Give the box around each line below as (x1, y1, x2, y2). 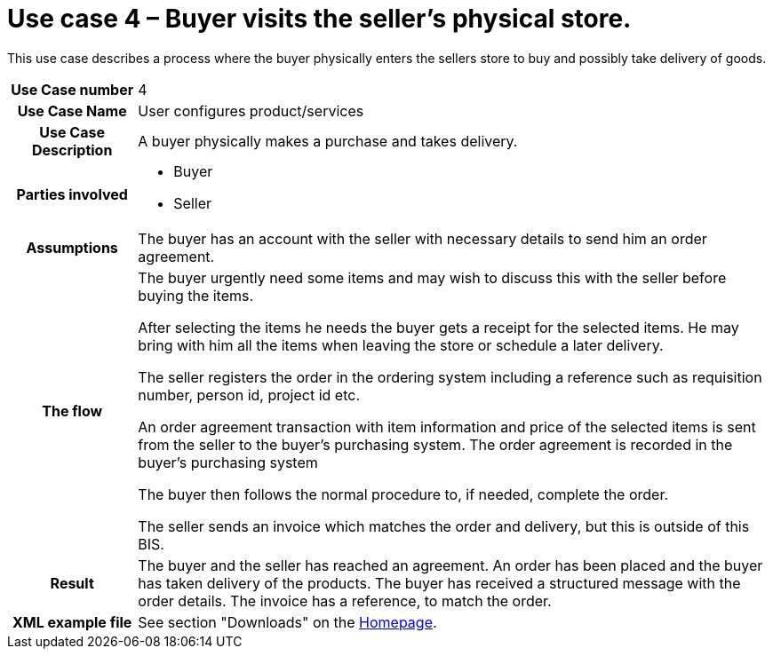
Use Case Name (17, 101, 127, 120)
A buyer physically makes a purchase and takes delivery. (138, 131, 518, 150)
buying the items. (138, 286, 254, 304)
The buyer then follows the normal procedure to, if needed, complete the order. (138, 485, 669, 503)
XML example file (12, 613, 132, 631)
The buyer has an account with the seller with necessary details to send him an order (138, 229, 707, 248)
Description (31, 140, 113, 159)
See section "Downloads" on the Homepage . (138, 613, 437, 631)
